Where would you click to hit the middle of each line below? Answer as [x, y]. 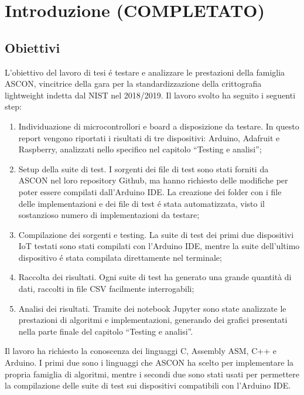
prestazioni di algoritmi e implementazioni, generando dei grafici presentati [153, 320]
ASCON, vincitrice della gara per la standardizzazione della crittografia [133, 84]
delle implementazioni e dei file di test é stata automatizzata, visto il [141, 203]
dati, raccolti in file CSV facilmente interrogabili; [106, 289]
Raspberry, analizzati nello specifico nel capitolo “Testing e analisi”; [140, 149]
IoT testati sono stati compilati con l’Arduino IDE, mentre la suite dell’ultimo [159, 246]
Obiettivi [33, 47]
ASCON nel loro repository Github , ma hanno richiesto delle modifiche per [153, 180]
